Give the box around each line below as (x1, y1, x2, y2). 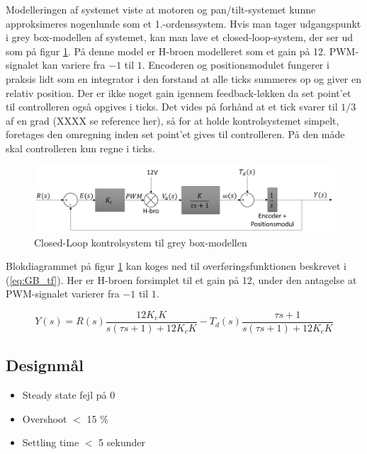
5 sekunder (98, 435, 145, 450)
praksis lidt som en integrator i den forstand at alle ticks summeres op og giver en (6, 71, 362, 86)
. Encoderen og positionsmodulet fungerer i (142, 57, 329, 72)
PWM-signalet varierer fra (6, 286, 120, 301)
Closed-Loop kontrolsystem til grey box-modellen (34, 234, 247, 249)
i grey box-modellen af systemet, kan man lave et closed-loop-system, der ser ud (6, 30, 354, 45)
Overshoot (22, 411, 67, 426)
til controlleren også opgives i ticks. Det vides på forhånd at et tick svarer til (6, 99, 338, 114)
